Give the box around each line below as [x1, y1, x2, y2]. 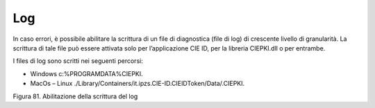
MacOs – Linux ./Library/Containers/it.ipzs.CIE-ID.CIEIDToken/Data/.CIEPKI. [30, 80, 245, 88]
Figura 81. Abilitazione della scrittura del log [12, 92, 138, 100]
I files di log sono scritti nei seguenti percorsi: [12, 57, 144, 65]
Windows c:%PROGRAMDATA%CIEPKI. [30, 69, 144, 78]
